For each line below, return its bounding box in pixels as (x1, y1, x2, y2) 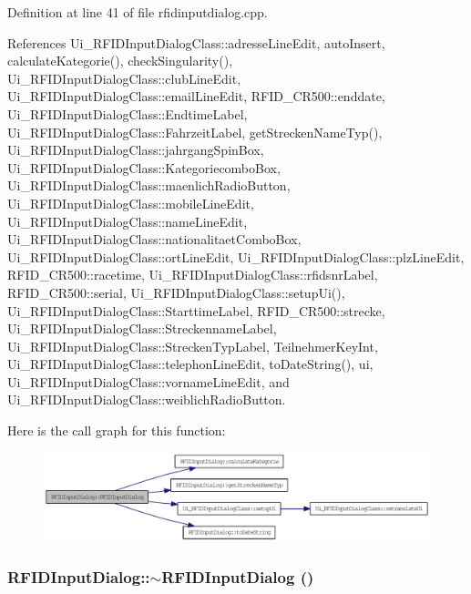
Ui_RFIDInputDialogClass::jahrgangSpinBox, (7, 140, 264, 159)
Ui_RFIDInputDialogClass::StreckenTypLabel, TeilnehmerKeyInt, (7, 336, 378, 355)
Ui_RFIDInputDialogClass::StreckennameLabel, (7, 319, 277, 338)
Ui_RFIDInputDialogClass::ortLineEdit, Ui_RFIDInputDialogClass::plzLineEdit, (7, 247, 465, 266)
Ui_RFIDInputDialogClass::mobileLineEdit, (7, 193, 254, 212)
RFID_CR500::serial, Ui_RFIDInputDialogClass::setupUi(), (7, 282, 345, 302)
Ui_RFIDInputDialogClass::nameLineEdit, (7, 211, 248, 230)
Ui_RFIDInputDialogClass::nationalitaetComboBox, (7, 230, 302, 249)
